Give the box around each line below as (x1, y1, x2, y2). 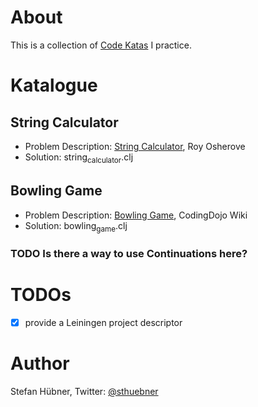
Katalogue (10, 74, 98, 97)
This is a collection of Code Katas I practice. (10, 39, 192, 51)
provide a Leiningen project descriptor (24, 317, 183, 329)
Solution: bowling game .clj (24, 219, 128, 234)
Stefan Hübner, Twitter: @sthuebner (10, 386, 159, 398)
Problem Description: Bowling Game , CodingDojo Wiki (24, 209, 248, 221)
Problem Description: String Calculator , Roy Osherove (24, 140, 246, 152)
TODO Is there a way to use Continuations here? (10, 247, 248, 261)
